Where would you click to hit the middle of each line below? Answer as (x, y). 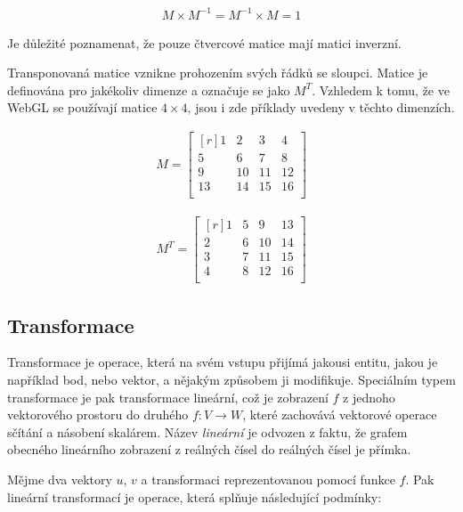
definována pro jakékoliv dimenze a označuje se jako (149, 89)
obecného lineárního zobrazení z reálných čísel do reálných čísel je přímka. (209, 449)
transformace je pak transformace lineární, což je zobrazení (168, 397)
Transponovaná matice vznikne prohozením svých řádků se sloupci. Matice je (218, 73)
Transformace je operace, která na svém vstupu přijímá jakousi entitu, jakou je (223, 362)
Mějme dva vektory (60, 479)
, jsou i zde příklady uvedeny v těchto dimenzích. (321, 107)
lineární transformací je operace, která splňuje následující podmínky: (195, 496)
